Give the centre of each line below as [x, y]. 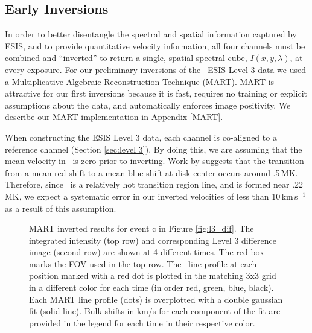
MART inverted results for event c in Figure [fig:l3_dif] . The [142, 228]
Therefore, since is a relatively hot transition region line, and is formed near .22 [154, 184]
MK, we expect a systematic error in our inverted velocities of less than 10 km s [151, 196]
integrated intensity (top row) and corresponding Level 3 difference [153, 240]
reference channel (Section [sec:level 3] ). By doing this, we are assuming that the [154, 149]
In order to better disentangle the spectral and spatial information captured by [151, 34]
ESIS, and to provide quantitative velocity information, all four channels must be [155, 46]
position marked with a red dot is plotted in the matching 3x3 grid [153, 275]
